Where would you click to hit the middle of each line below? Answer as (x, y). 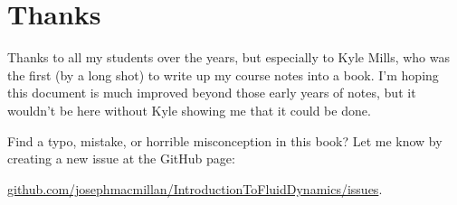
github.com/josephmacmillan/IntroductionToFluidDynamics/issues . (195, 188)
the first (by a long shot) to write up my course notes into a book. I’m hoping (223, 75)
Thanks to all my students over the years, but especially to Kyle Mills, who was (229, 57)
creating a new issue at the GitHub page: (121, 158)
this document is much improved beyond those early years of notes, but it (212, 93)
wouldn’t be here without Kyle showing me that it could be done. (189, 110)
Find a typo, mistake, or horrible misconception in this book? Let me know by (225, 140)
